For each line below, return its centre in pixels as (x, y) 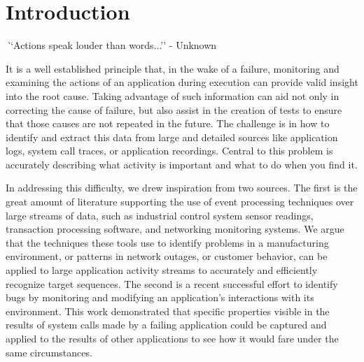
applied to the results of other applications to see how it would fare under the (172, 338)
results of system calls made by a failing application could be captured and (166, 325)
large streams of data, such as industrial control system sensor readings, (160, 215)
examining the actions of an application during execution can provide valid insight (182, 82)
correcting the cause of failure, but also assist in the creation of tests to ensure (174, 109)
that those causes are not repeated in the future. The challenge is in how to (168, 123)
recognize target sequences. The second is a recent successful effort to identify (172, 283)
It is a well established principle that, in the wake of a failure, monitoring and (173, 68)
